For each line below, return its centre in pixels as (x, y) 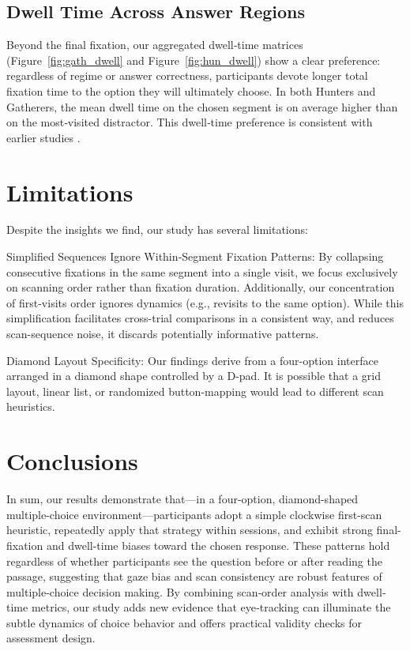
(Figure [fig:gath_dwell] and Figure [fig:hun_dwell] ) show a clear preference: (194, 60)
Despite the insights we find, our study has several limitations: (157, 230)
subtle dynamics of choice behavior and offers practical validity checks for (184, 622)
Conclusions (72, 461)
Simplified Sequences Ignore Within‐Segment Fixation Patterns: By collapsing (195, 256)
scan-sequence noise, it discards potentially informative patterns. (163, 334)
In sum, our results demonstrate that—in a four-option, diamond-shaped (182, 499)
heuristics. (31, 406)
